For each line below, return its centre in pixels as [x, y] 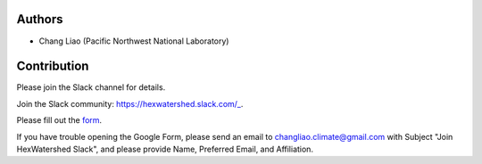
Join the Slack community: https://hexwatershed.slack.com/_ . [130, 103]
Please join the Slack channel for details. [91, 87]
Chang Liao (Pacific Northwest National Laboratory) [134, 41]
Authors [40, 19]
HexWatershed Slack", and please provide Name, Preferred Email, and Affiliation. [165, 149]
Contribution [53, 66]
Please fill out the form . [59, 120]
